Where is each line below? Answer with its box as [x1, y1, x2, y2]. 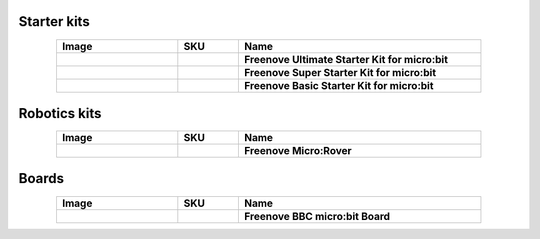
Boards [18, 170, 65, 187]
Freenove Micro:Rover [244, 144, 352, 158]
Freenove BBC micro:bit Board [244, 209, 390, 223]
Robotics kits [18, 105, 102, 122]
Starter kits [18, 13, 90, 30]
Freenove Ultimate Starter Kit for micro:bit [244, 52, 449, 66]
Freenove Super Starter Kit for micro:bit [244, 65, 437, 79]
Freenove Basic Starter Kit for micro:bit [244, 78, 434, 92]
